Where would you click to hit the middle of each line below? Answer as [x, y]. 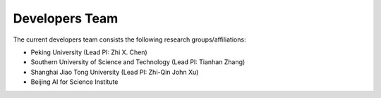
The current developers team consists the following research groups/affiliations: [129, 39]
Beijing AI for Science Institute [74, 82]
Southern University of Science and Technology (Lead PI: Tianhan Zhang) [138, 62]
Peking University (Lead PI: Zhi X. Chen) [89, 52]
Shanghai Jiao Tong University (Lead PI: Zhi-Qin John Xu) [115, 72]
